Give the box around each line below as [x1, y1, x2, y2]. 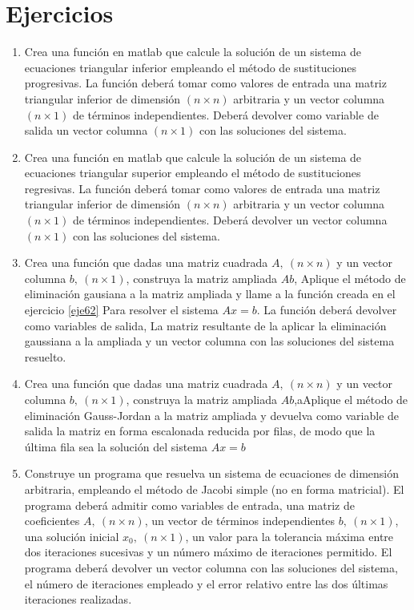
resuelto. [24, 348, 66, 365]
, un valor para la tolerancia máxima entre [185, 527, 394, 544]
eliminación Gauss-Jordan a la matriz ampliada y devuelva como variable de [24, 406, 400, 423]
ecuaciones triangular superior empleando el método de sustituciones [24, 164, 361, 181]
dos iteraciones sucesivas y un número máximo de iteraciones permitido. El [24, 543, 392, 560]
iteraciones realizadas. [24, 591, 132, 608]
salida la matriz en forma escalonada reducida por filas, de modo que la [24, 422, 376, 439]
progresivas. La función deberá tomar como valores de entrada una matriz [24, 75, 387, 91]
